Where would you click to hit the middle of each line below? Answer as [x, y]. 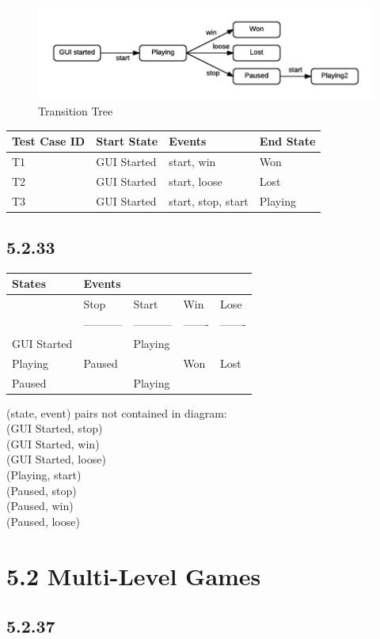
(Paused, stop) [42, 490]
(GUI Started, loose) [56, 459]
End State [287, 141]
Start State [127, 141]
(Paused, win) [40, 506]
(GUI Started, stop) [55, 428]
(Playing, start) [44, 475]
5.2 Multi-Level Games [134, 575]
